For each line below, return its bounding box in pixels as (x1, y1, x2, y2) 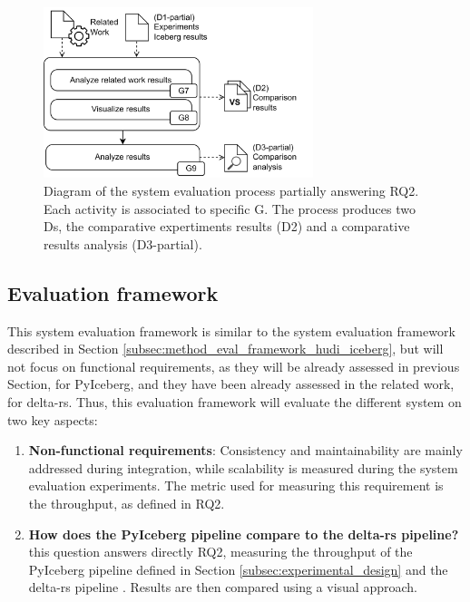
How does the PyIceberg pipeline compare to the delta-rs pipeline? (28, 524, 459, 543)
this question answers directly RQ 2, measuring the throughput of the (28, 542, 413, 561)
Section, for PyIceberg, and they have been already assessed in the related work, (7, 374, 455, 393)
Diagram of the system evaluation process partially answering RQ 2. (44, 180, 419, 199)
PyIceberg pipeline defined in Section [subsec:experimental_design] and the (28, 559, 448, 578)
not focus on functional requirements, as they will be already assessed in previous (7, 356, 460, 375)
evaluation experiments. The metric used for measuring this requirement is (28, 476, 444, 495)
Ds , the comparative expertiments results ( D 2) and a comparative (44, 217, 410, 236)
